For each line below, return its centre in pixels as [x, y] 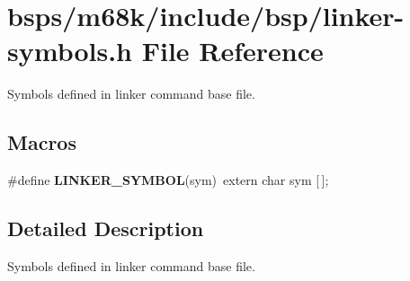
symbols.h [70, 51]
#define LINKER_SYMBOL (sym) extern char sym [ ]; [168, 180]
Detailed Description [106, 228]
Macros [42, 142]
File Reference [232, 51]
